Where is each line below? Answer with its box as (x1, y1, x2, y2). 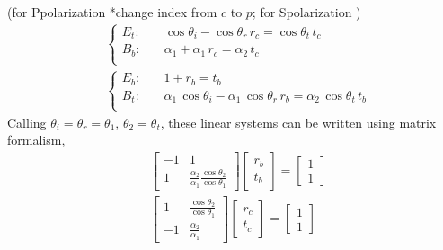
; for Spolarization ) (252, 3, 361, 21)
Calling (7, 112, 47, 131)
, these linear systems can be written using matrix (160, 112, 437, 131)
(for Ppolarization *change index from (7, 3, 217, 21)
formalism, (7, 130, 66, 149)
